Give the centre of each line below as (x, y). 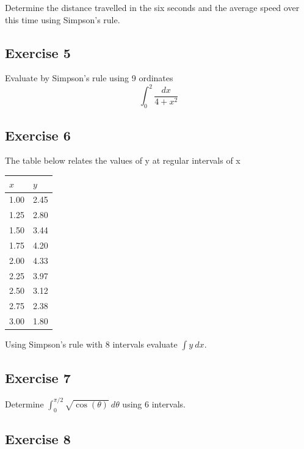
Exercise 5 (38, 52)
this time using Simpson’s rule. (63, 19)
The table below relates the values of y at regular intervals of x (123, 160)
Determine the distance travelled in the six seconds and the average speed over (152, 7)
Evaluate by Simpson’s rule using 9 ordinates (89, 78)
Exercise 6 (38, 135)
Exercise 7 (38, 377)
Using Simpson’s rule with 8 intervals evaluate (91, 344)
